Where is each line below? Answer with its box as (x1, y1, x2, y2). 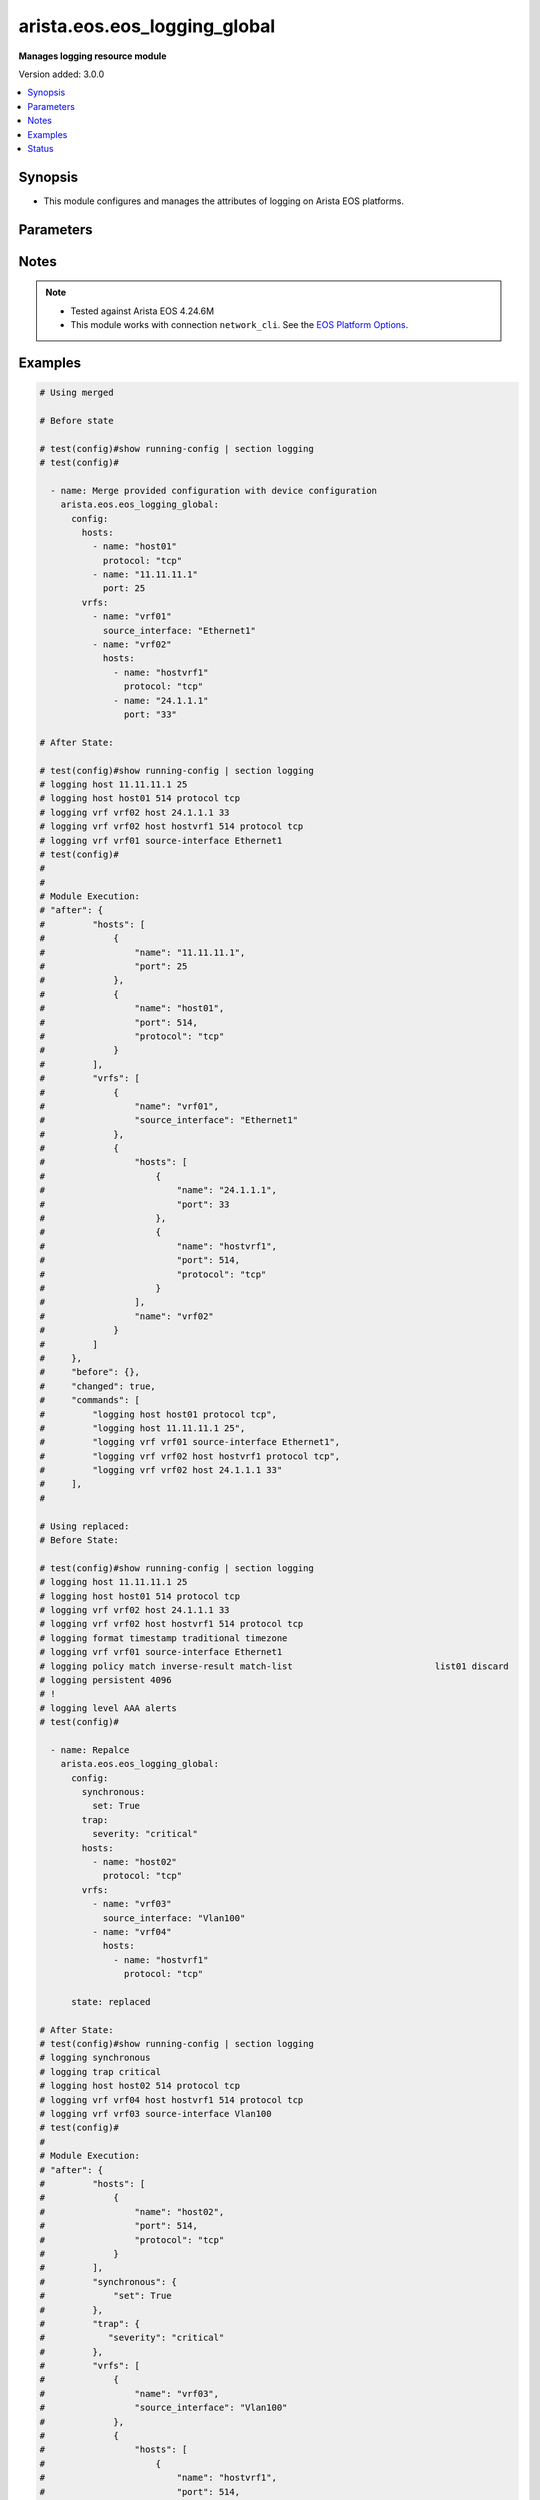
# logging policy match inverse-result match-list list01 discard (39, 1660, 509, 1672)
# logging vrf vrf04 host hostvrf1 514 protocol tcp (39, 2094, 304, 2105)
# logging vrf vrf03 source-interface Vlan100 (39, 2108, 272, 2120)
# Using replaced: (39, 1520, 130, 1532)
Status (27, 142, 54, 154)
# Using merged (39, 387, 114, 398)
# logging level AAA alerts (39, 1702, 177, 1714)
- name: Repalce (50, 1744, 130, 1755)
